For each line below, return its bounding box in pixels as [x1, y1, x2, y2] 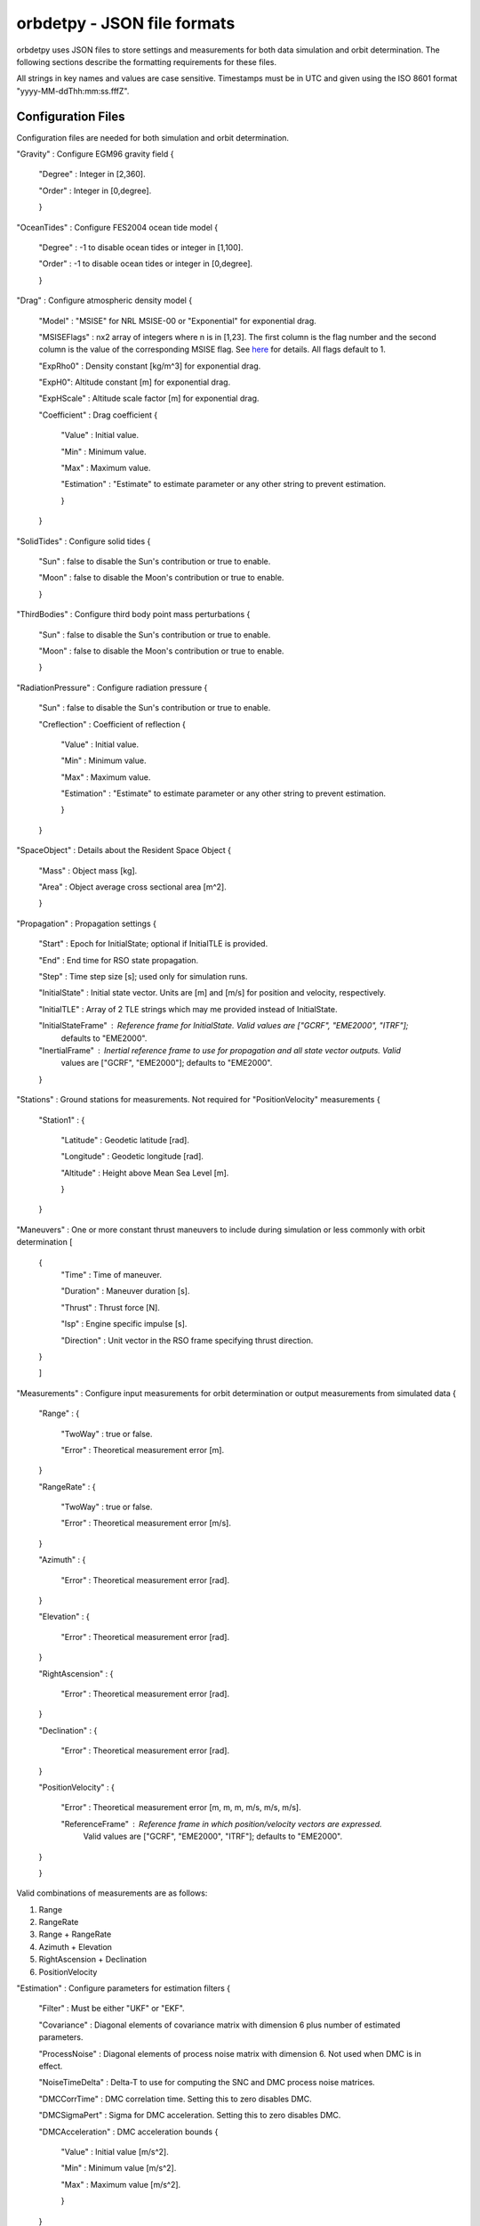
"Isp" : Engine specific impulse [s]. [60, 1319, 188, 1329]
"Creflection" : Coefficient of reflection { [38, 719, 187, 729]
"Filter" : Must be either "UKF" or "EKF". [38, 2003, 186, 2014]
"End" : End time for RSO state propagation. [38, 955, 199, 965]
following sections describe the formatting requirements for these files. [16, 56, 277, 67]
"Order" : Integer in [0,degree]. [38, 185, 152, 196]
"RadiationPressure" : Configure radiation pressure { [16, 682, 208, 693]
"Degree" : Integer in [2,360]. [38, 169, 146, 180]
